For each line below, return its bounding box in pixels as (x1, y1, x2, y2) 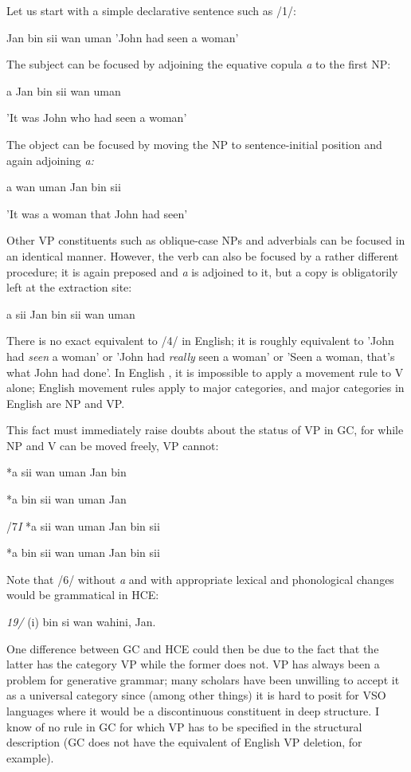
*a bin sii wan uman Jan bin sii (6, 544, 160, 561)
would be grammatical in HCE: (6, 586, 159, 603)
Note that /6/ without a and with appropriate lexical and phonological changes (6, 570, 394, 587)
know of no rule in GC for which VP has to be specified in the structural (6, 718, 362, 735)
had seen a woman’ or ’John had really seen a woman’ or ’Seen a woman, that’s (6, 347, 395, 364)
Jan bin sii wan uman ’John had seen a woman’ (6, 29, 239, 45)
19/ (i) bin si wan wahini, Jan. (6, 613, 156, 630)
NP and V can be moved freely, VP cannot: (6, 437, 219, 453)
